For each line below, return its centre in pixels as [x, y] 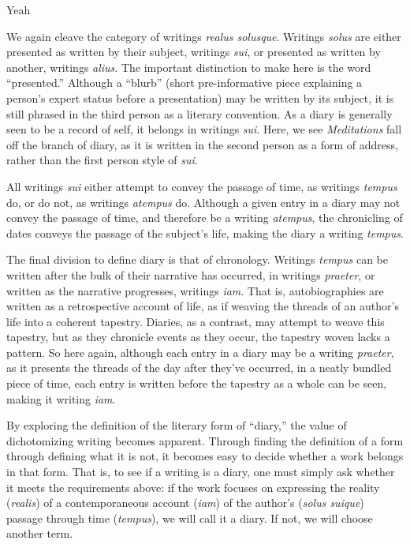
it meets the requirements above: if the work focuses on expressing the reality [193, 487]
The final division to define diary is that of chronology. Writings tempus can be [197, 259]
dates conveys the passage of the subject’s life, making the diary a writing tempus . [205, 233]
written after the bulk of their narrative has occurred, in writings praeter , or [191, 274]
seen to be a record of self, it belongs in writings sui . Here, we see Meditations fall [204, 129]
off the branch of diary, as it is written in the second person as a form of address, [202, 144]
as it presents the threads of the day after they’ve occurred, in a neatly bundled [199, 368]
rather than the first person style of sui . [102, 160]
